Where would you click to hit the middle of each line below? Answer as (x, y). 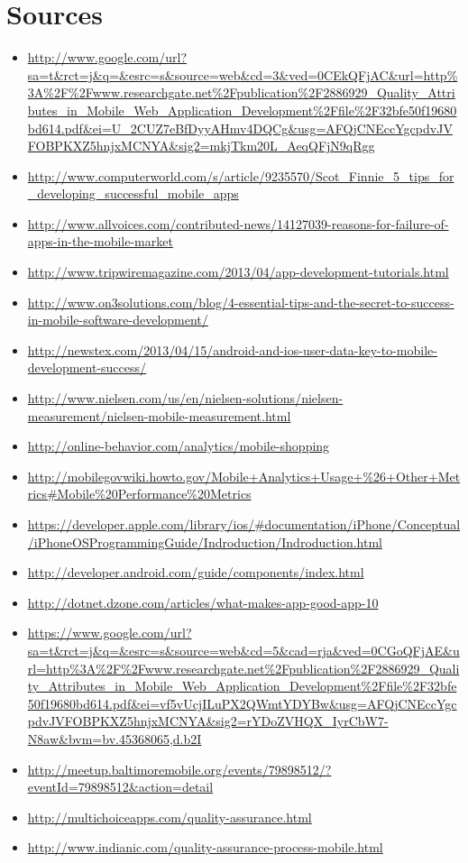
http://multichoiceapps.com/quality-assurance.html (170, 817)
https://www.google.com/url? (110, 633)
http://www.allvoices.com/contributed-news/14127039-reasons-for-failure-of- (238, 223)
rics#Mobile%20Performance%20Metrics (139, 494)
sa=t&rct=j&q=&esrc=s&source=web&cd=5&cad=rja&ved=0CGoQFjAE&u (243, 650)
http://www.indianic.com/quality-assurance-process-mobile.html (205, 847)
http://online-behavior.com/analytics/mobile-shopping (179, 446)
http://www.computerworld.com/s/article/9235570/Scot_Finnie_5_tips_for (241, 175)
